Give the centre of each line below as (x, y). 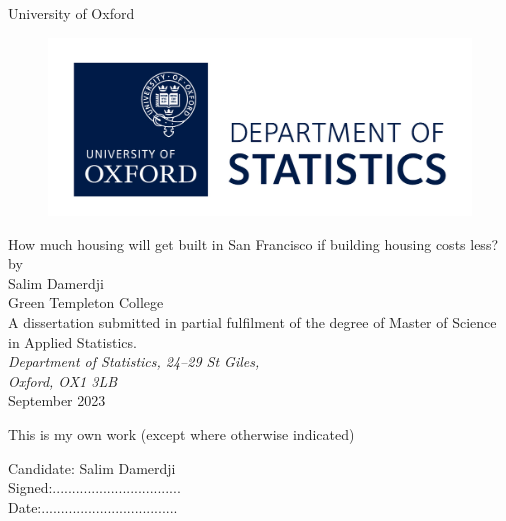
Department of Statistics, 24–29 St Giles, (134, 361)
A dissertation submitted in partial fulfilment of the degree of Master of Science (252, 322)
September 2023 (57, 400)
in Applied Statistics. (72, 341)
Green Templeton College (86, 302)
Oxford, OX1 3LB (63, 380)
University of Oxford (71, 13)
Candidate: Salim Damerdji (92, 467)
